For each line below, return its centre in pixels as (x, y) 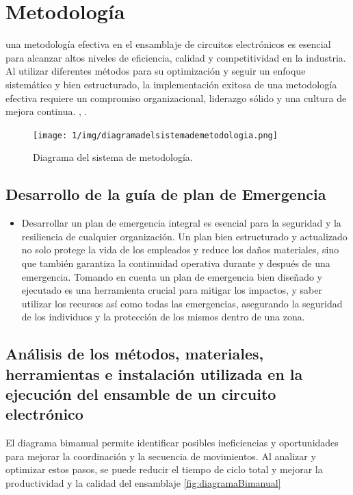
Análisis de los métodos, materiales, (135, 354)
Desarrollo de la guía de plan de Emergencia (166, 194)
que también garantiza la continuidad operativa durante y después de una (176, 263)
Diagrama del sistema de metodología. (113, 157)
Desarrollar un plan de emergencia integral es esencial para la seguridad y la (181, 223)
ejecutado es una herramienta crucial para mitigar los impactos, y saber (172, 290)
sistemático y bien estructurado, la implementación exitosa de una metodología (171, 84)
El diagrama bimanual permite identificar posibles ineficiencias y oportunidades (172, 443)
